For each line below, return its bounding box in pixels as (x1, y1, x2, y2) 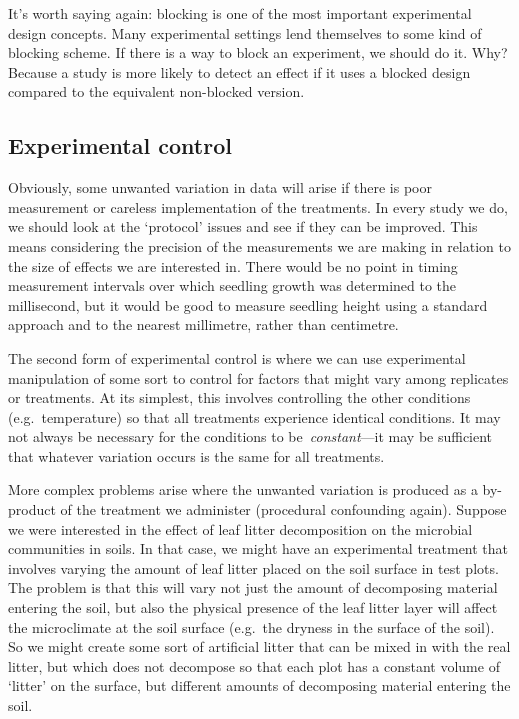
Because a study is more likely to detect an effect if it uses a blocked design (8, 61, 471, 82)
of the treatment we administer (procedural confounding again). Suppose (60, 499, 507, 520)
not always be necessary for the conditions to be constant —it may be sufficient (8, 426, 493, 447)
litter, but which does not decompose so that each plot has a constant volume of (8, 655, 500, 676)
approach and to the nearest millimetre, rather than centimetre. (8, 314, 399, 335)
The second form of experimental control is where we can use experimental (8, 347, 466, 368)
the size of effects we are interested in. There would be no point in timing (8, 255, 458, 276)
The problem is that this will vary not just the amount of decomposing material (8, 577, 498, 598)
